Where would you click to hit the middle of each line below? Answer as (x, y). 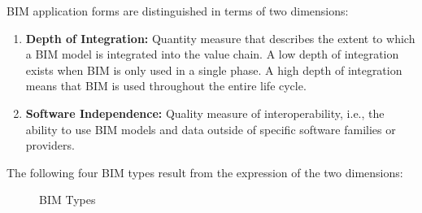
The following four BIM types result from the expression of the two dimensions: (205, 172)
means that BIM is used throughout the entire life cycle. (166, 86)
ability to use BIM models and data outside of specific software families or (211, 129)
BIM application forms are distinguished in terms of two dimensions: (178, 11)
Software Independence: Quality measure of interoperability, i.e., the (205, 113)
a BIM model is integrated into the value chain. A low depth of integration (212, 54)
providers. (50, 145)
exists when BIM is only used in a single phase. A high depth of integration (214, 70)
